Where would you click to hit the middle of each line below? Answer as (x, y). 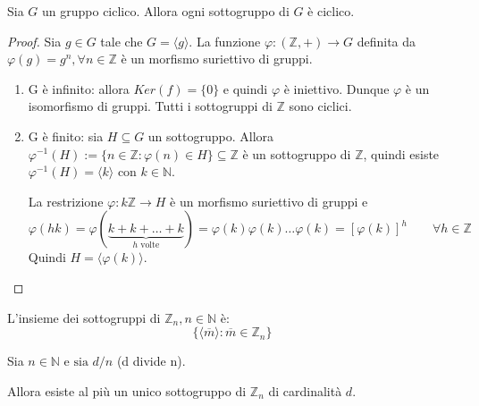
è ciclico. (331, 11)
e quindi (245, 88)
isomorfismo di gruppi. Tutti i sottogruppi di (150, 106)
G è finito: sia (66, 135)
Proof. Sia (34, 41)
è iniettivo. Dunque (336, 88)
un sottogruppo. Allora (211, 135)
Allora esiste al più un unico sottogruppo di (127, 390)
